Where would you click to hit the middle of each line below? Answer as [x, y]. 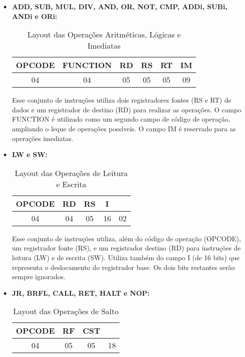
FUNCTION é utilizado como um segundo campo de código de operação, [121, 119]
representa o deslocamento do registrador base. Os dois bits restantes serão [123, 267]
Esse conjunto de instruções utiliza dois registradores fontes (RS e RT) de [122, 100]
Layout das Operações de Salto [66, 311]
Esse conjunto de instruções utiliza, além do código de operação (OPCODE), [126, 238]
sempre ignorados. [39, 277]
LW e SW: [30, 154]
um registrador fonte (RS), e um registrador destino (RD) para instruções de [126, 248]
